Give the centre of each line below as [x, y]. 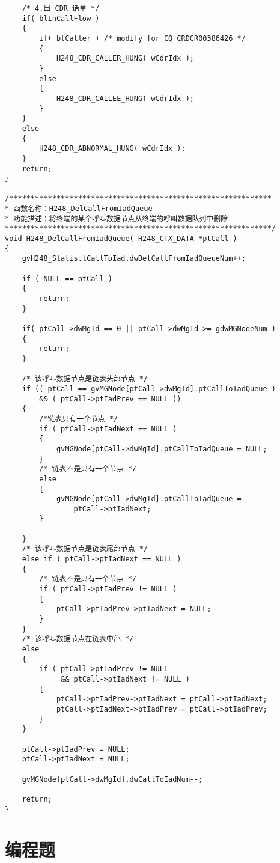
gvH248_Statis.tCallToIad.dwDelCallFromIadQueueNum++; [134, 259]
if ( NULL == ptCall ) [67, 279]
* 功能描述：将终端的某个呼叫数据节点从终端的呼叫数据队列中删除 [117, 218]
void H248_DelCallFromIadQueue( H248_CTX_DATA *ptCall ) [121, 239]
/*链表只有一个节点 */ [79, 419]
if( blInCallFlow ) [61, 18]
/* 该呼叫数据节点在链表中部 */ [78, 639]
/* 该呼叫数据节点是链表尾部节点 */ [85, 549]
